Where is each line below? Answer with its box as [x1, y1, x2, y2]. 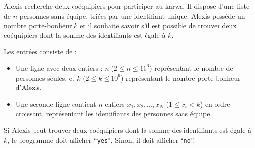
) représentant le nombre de [149, 62, 233, 73]
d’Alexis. [15, 82, 42, 92]
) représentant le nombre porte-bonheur [120, 72, 241, 83]
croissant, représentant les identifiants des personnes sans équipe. [15, 108, 212, 118]
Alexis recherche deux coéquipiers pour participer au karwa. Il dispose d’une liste [4, 1, 250, 11]
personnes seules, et [15, 72, 75, 83]
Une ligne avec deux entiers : [15, 62, 103, 73]
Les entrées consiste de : [4, 46, 77, 57]
